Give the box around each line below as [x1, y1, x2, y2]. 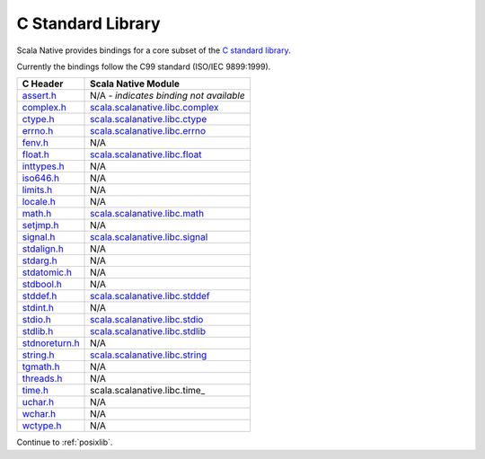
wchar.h [22, 408, 57, 420]
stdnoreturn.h [22, 337, 80, 349]
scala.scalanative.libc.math [90, 207, 205, 220]
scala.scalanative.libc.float [90, 148, 202, 161]
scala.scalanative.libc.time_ [90, 384, 206, 397]
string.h [22, 349, 55, 361]
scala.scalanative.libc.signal [90, 231, 208, 243]
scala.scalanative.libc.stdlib [90, 325, 207, 338]
